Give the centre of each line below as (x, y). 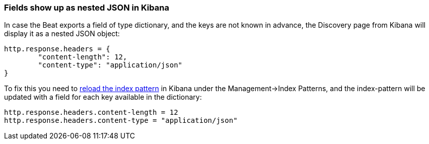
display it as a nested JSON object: (62, 34)
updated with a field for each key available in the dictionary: (103, 97)
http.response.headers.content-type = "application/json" (121, 121)
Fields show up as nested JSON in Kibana (87, 8)
